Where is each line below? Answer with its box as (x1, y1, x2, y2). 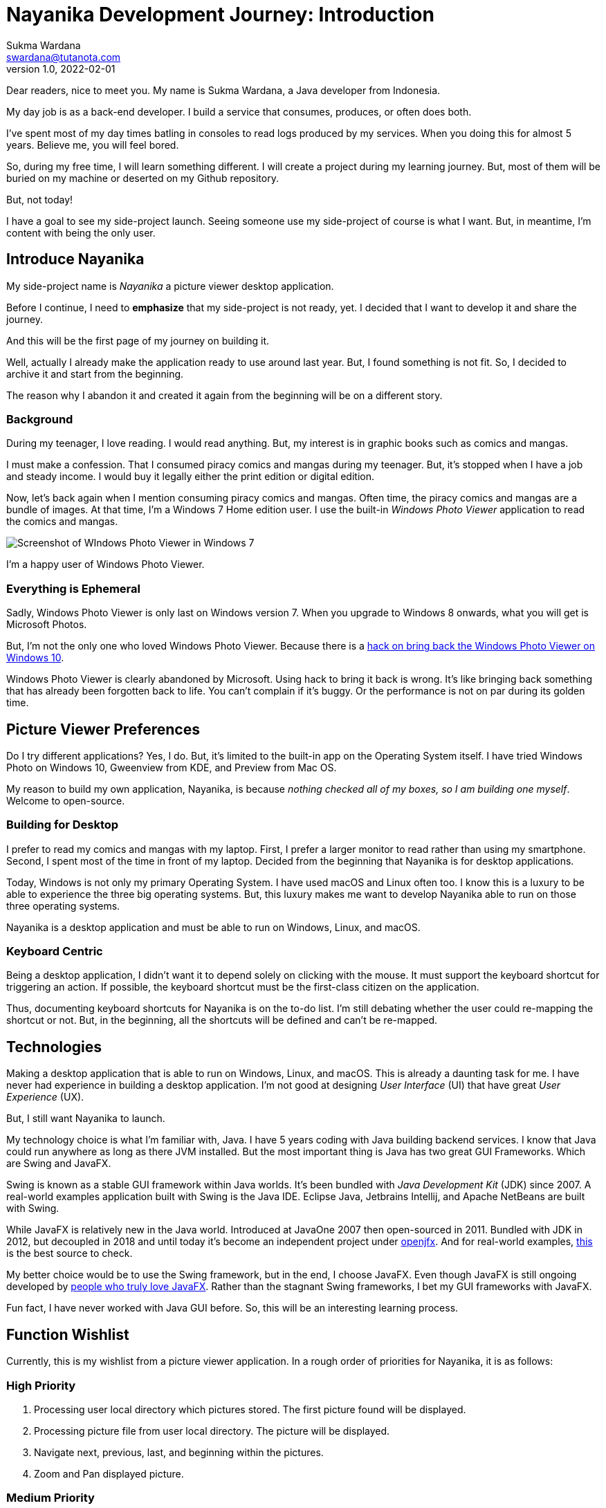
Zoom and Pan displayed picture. (34, 1467, 184, 1480)
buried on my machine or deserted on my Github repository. (6, 172, 279, 184)
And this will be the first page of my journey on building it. (6, 334, 270, 347)
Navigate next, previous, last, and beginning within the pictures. (34, 1446, 324, 1458)
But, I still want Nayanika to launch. (6, 1112, 165, 1125)
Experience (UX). (6, 1091, 84, 1103)
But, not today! (6, 193, 73, 205)
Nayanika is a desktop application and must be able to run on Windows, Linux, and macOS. (6, 921, 421, 933)
